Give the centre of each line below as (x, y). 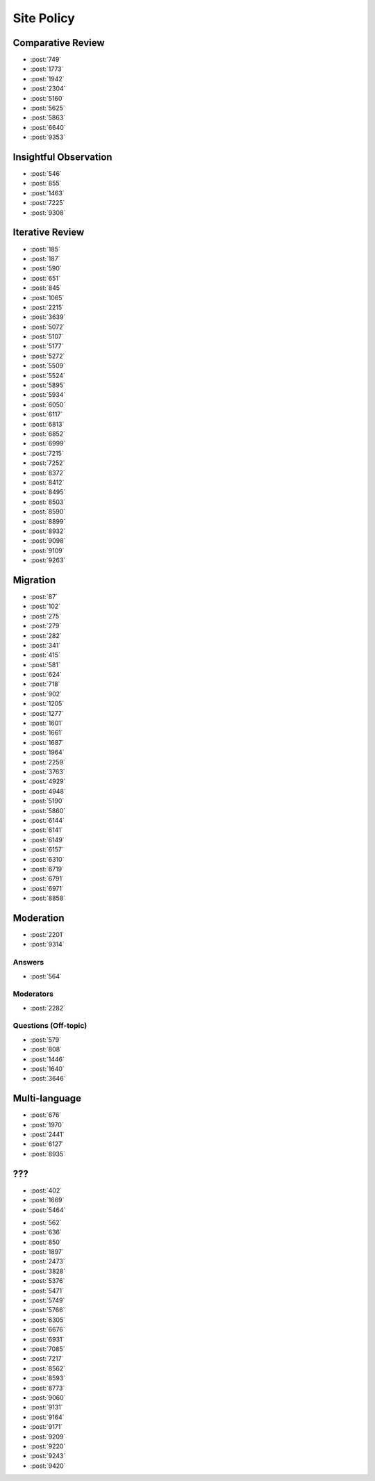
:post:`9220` (48, 1446)
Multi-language (47, 1098)
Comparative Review (59, 43)
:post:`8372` (48, 473)
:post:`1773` (47, 69)
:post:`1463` (48, 193)
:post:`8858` (48, 898)
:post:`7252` (48, 463)
